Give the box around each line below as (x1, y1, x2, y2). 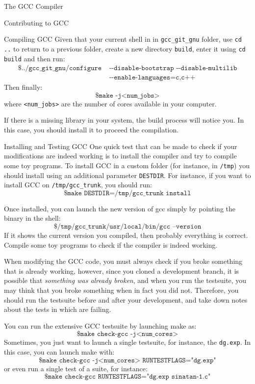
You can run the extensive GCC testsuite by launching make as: (4, 320, 197, 331)
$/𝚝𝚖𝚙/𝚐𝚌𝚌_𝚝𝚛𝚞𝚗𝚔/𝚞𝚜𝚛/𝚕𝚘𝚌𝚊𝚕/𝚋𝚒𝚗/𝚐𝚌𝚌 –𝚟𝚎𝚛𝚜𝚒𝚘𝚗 (53, 223, 202, 230)
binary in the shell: (4, 213, 61, 223)
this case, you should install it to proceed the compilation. (4, 125, 179, 135)
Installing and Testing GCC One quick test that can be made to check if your (4, 141, 237, 151)
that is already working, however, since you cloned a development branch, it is (4, 265, 239, 276)
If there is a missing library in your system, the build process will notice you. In (4, 115, 244, 125)
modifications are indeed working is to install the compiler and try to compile (4, 151, 237, 161)
